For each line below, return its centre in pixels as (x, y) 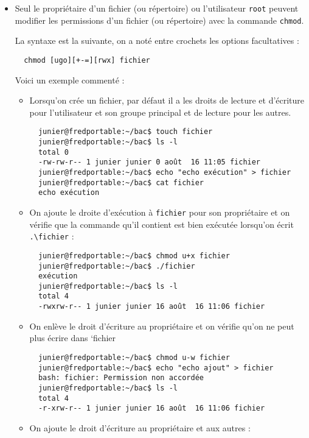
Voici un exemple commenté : (70, 79)
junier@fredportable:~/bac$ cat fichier (121, 182)
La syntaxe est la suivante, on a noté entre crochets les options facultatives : (157, 41)
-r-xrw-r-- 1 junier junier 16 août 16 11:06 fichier (151, 408)
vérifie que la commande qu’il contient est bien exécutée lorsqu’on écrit (161, 224)
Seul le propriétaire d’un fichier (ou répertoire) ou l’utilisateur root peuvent (157, 8)
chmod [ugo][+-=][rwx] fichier (87, 60)
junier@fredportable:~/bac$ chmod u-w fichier (134, 357)
